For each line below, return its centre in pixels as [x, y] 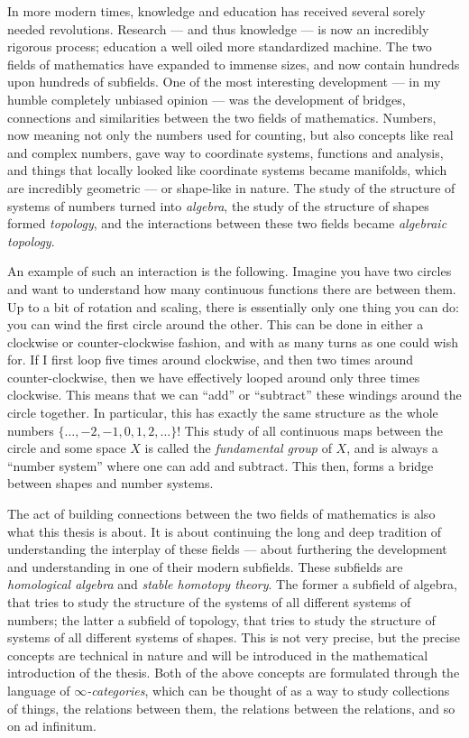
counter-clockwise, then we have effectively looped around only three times [214, 377]
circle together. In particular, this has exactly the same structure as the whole [223, 413]
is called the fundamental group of [238, 448]
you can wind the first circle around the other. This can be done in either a [216, 324]
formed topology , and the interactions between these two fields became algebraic [227, 223]
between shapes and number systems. [110, 483]
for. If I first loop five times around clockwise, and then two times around [211, 360]
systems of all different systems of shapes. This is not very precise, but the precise [234, 637]
